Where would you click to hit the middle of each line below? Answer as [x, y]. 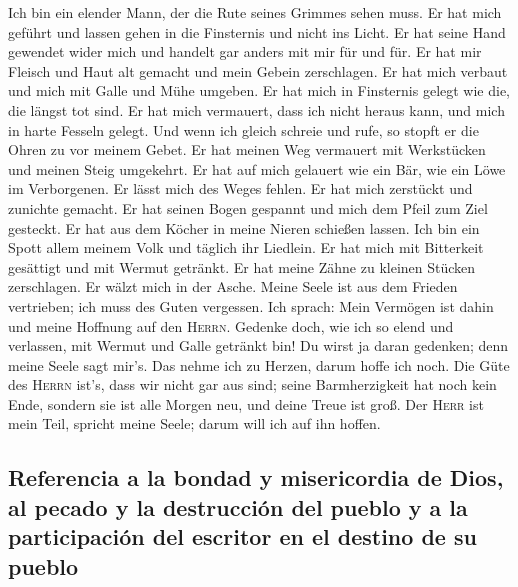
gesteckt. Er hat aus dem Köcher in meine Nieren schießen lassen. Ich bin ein [244, 227]
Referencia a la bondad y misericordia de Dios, [256, 477]
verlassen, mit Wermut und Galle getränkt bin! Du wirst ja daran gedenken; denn [258, 345]
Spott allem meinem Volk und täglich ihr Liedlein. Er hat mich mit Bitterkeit [246, 247]
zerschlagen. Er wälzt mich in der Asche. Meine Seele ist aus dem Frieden [233, 286]
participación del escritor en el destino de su [242, 536]
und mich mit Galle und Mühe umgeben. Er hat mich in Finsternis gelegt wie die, [259, 90]
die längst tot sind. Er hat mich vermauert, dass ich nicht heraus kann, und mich [256, 109]
